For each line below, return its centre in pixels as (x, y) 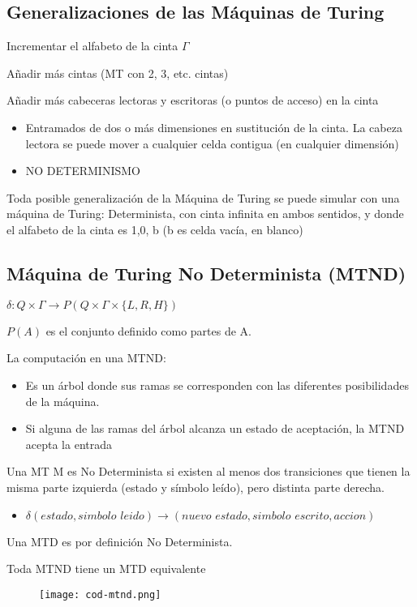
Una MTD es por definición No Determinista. (120, 541)
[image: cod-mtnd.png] (100, 594)
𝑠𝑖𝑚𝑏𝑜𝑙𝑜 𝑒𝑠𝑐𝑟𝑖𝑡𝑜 (291, 516)
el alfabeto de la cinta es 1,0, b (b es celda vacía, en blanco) (155, 229)
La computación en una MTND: (86, 358)
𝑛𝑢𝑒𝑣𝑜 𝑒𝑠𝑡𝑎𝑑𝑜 (215, 516)
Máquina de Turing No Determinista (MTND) (206, 273)
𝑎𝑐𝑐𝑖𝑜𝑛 (350, 516)
